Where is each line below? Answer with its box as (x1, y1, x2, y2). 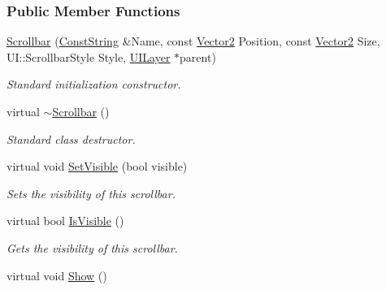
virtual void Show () (7, 266, 107, 284)
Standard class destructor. (7, 130, 136, 147)
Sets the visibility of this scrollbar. (7, 184, 176, 201)
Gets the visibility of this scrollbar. (7, 239, 178, 256)
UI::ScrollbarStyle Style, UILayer (7, 48, 171, 65)
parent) (180, 48, 216, 65)
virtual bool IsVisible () (7, 212, 124, 229)
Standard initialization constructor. (7, 76, 181, 93)
